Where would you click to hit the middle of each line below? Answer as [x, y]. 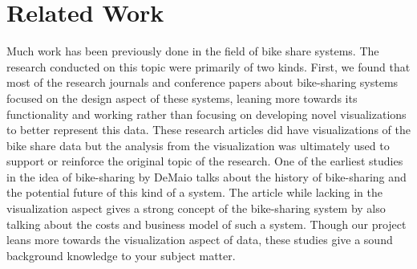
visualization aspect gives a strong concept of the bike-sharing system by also [196, 208]
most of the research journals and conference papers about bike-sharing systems [202, 82]
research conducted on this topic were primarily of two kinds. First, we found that [208, 66]
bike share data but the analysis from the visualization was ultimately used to [198, 145]
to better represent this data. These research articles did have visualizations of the [208, 130]
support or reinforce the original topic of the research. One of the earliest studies [205, 161]
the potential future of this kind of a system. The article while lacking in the [194, 192]
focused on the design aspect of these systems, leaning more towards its [182, 98]
